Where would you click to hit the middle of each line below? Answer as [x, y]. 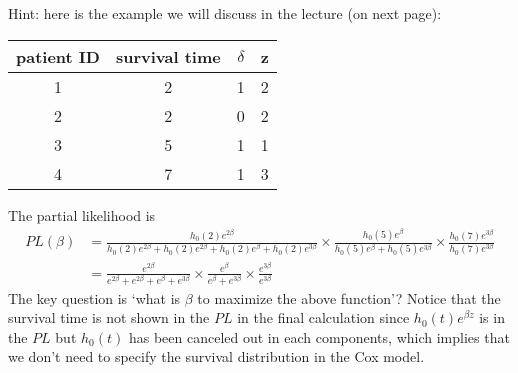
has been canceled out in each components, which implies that [319, 336]
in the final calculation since [323, 317]
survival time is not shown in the [109, 317]
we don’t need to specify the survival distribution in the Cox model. [216, 356]
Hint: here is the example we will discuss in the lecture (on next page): [225, 13]
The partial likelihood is [82, 214]
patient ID [58, 56]
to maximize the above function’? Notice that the [349, 297]
